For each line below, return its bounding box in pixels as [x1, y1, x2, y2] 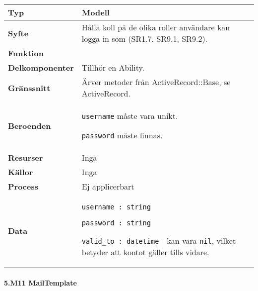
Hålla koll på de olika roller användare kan [81, 21, 230, 33]
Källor [8, 166, 33, 178]
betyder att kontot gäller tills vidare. [81, 246, 209, 258]
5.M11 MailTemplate [4, 277, 77, 288]
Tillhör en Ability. [81, 62, 145, 73]
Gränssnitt [8, 82, 51, 94]
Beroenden [8, 119, 51, 131]
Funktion [8, 47, 44, 59]
